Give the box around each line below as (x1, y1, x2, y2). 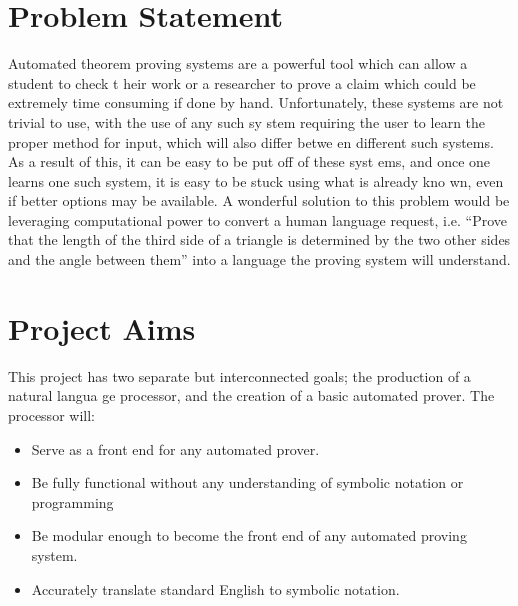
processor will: (8, 404, 95, 425)
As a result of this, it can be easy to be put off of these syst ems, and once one (8, 151, 491, 172)
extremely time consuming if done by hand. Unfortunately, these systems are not (8, 92, 504, 113)
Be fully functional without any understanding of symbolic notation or (31, 472, 464, 493)
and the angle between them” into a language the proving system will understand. (8, 249, 511, 270)
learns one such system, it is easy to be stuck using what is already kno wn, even (8, 170, 504, 191)
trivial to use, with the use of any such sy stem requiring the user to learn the (8, 111, 486, 132)
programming (31, 491, 114, 512)
